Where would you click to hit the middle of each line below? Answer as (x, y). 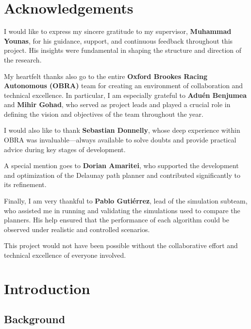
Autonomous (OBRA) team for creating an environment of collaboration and (124, 86)
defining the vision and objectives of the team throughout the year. (104, 114)
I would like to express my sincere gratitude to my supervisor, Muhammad (118, 31)
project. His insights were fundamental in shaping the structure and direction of (123, 50)
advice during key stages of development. (65, 149)
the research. (23, 59)
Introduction (47, 288)
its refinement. (25, 184)
